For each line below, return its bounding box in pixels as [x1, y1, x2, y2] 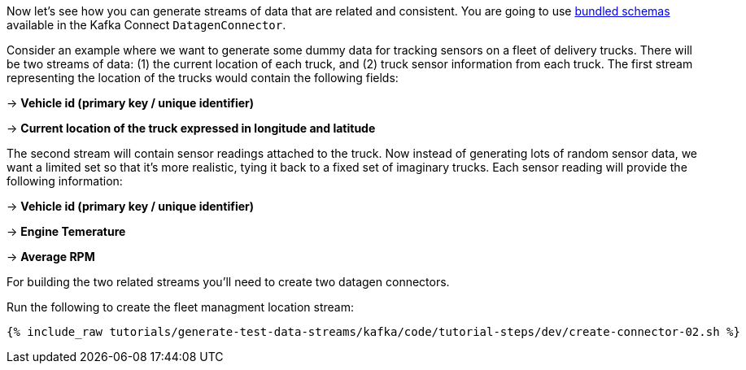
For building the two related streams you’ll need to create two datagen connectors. [7, 275, 450, 289]
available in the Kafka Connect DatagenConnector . [7, 18, 286, 32]
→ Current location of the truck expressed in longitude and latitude [7, 121, 376, 135]
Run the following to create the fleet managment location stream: [7, 300, 354, 314]
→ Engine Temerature [7, 224, 126, 238]
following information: [7, 174, 123, 188]
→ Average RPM [7, 250, 95, 263]
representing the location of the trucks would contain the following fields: [7, 71, 399, 85]
